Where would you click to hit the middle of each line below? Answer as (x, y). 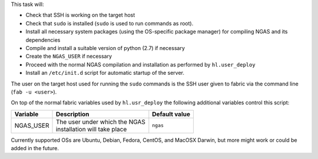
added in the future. (35, 148)
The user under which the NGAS (100, 122)
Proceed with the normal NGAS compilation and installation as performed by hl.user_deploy (140, 64)
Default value (171, 114)
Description (72, 114)
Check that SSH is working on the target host (80, 15)
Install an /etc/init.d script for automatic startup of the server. (105, 73)
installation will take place (91, 129)
